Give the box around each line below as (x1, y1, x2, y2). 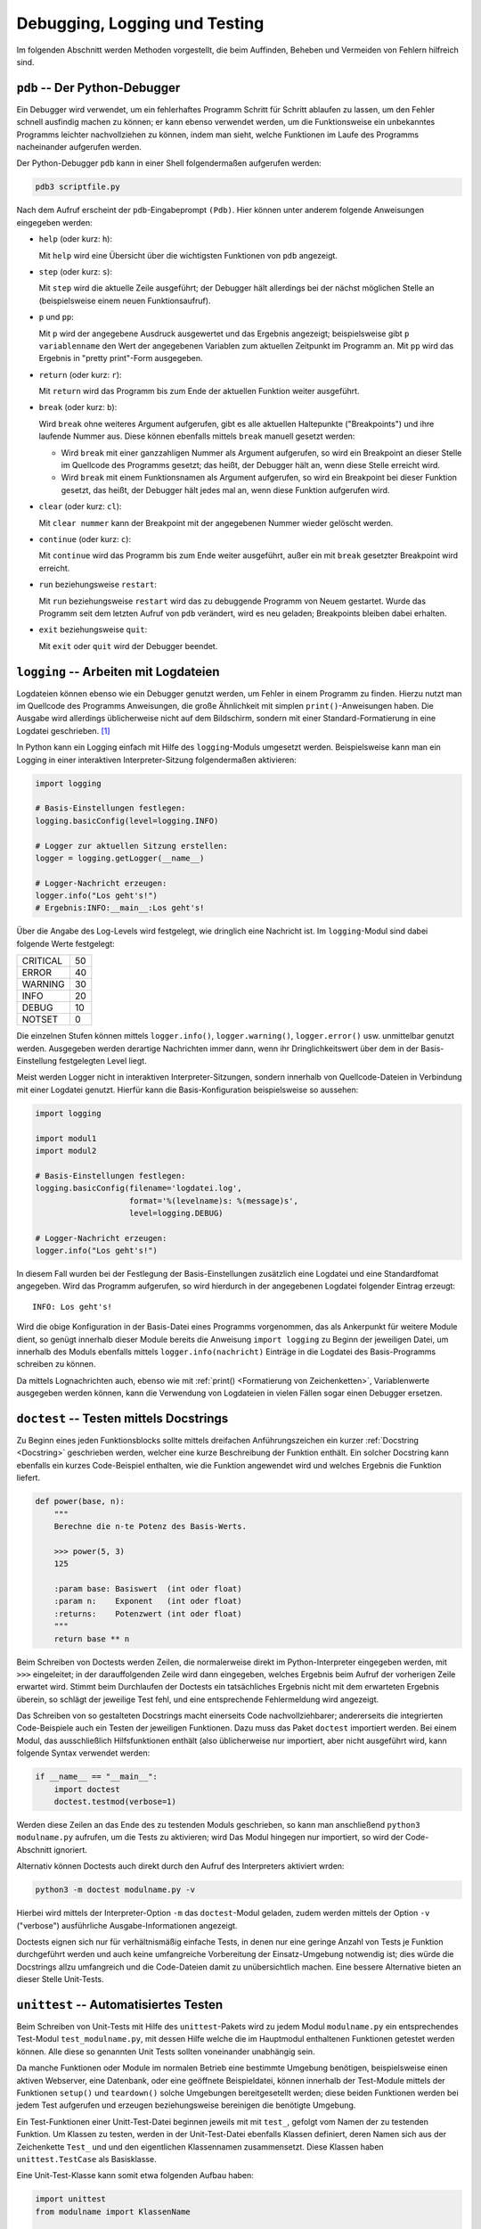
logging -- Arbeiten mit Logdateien (16, 664, 220, 679)
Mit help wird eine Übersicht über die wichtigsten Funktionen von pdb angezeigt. (38, 250, 338, 260)
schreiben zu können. (16, 1359, 96, 1369)
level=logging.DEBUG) (129, 1208, 224, 1218)
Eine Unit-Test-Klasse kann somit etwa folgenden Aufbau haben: (16, 2170, 254, 2181)
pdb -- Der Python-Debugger (16, 80, 181, 95)
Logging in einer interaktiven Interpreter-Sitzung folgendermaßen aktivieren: (16, 754, 298, 765)
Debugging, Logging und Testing (16, 13, 265, 33)
